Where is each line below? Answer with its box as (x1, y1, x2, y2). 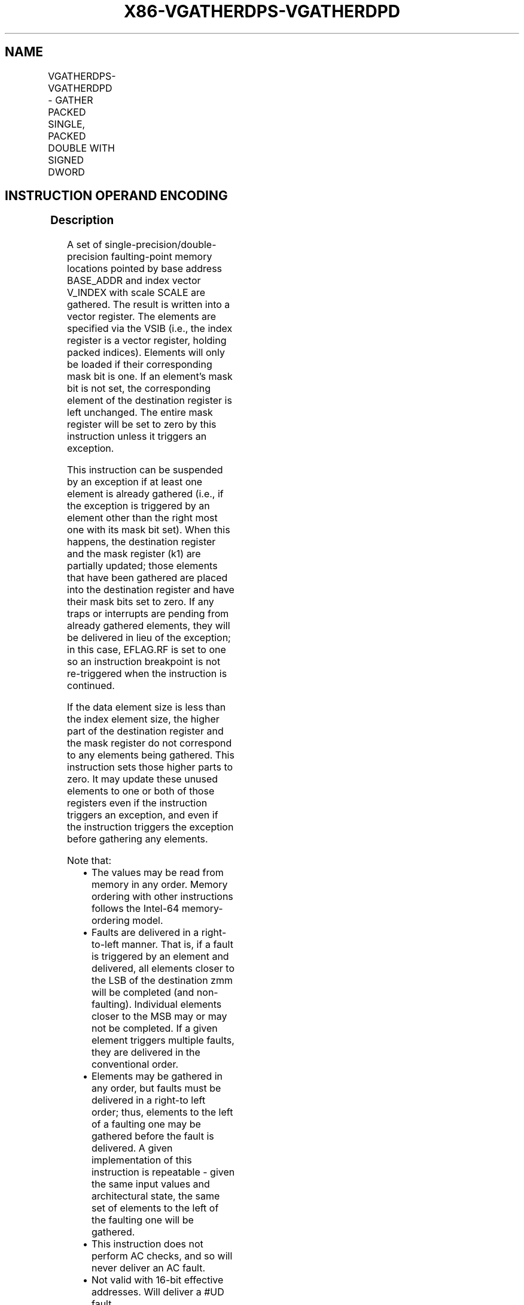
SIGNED (48, 153, 84, 166)
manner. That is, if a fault (121, 938, 233, 951)
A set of (67, 238, 102, 251)
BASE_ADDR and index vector (67, 274, 201, 287)
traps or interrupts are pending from (67, 608, 229, 620)
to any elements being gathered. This (67, 749, 234, 762)
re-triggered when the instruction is (67, 667, 227, 680)
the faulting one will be (91, 1214, 194, 1227)
